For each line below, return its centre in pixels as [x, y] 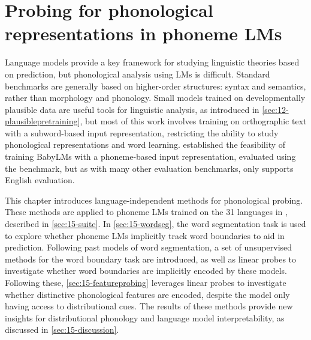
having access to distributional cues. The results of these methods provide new [149, 306]
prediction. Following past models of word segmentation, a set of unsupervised [149, 247]
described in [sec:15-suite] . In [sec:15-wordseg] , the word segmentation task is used [155, 224]
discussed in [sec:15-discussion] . [62, 329]
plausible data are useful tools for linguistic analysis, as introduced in [132, 109]
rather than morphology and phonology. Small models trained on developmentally [155, 98]
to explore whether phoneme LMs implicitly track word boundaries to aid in [145, 235]
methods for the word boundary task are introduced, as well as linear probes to [151, 259]
